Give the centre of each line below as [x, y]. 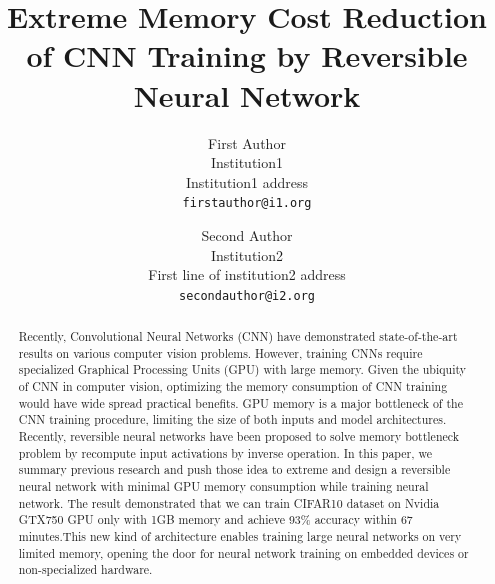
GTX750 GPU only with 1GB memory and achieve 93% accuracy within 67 [215, 519]
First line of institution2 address [247, 274]
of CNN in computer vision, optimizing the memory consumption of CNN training [233, 386]
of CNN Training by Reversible [247, 55]
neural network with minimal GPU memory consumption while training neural [223, 486]
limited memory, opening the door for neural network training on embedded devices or [243, 552]
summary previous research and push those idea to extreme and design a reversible [234, 469]
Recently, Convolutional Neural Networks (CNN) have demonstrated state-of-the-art [238, 336]
